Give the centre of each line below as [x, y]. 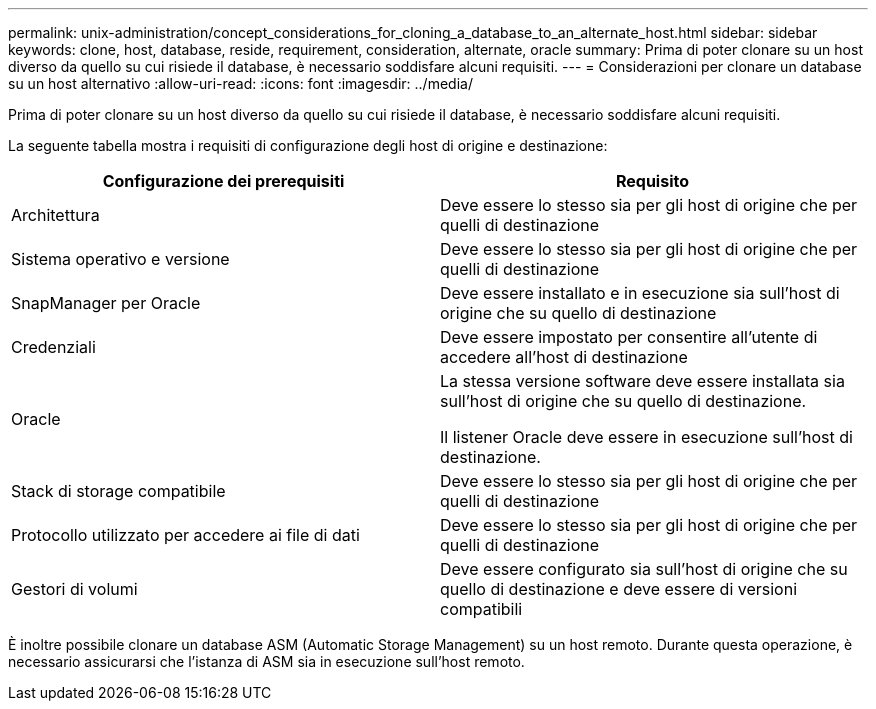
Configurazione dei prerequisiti [223, 181]
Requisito [652, 181]
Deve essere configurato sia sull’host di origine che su [644, 569]
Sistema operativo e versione [120, 259]
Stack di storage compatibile [118, 491]
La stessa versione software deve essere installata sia [642, 381]
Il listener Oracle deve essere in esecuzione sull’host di [646, 437]
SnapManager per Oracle [106, 303]
